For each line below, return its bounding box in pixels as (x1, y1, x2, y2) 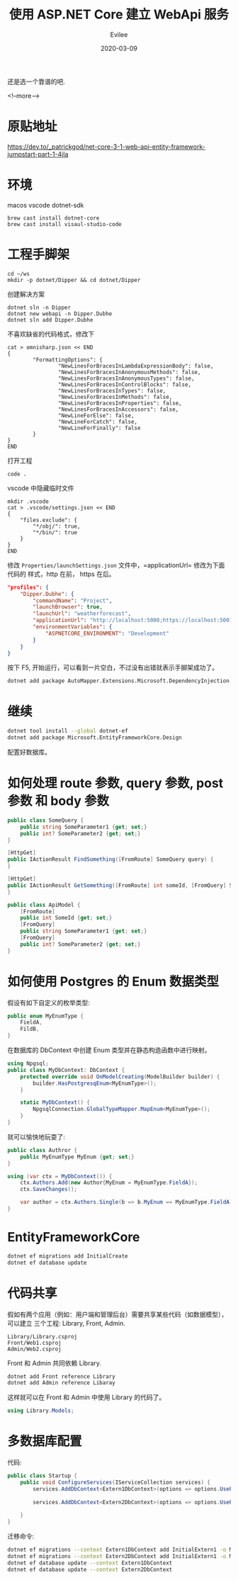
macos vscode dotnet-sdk (7, 201, 84, 209)
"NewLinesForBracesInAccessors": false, (57, 405, 179, 413)
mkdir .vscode (7, 497, 50, 505)
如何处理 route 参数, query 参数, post (7, 775, 224, 791)
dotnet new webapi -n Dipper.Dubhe (7, 310, 113, 317)
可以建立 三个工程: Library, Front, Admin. (7, 1319, 125, 1327)
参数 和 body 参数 (7, 793, 110, 809)
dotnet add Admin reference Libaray (7, 1379, 115, 1387)
